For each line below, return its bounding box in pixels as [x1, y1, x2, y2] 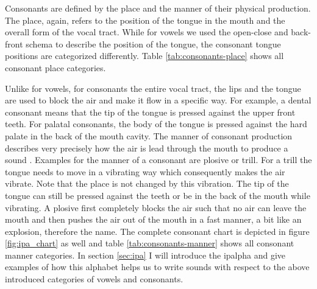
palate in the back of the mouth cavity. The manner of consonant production [5, 129, 293, 142]
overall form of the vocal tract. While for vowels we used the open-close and [5, 26, 288, 38]
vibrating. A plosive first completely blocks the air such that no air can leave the [5, 201, 307, 214]
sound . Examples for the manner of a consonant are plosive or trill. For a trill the [5, 153, 312, 166]
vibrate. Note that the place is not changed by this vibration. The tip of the [5, 177, 289, 190]
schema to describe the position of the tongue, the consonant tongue [26, 37, 281, 50]
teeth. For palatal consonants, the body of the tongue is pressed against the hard [5, 117, 307, 130]
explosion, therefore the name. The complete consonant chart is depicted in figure [5, 225, 310, 237]
